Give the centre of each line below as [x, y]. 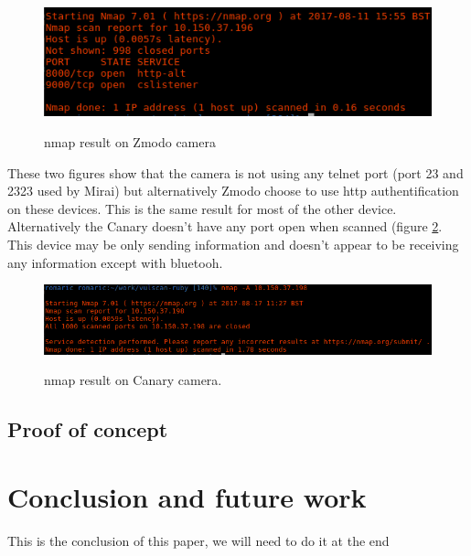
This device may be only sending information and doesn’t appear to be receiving [233, 244]
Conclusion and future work [187, 496]
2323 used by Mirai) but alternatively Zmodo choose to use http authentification [233, 191]
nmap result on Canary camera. [133, 380]
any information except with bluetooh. [115, 262]
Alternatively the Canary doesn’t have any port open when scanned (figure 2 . [225, 226]
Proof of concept [88, 429]
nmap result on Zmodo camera [130, 141]
